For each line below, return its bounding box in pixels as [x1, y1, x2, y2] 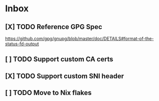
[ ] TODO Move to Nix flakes [5, 89, 92, 97]
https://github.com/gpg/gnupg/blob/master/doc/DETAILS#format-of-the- [5, 35, 154, 41]
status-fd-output [5, 41, 40, 47]
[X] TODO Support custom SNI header [5, 72, 124, 80]
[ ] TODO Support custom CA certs [5, 55, 114, 64]
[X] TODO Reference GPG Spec [5, 23, 103, 31]
